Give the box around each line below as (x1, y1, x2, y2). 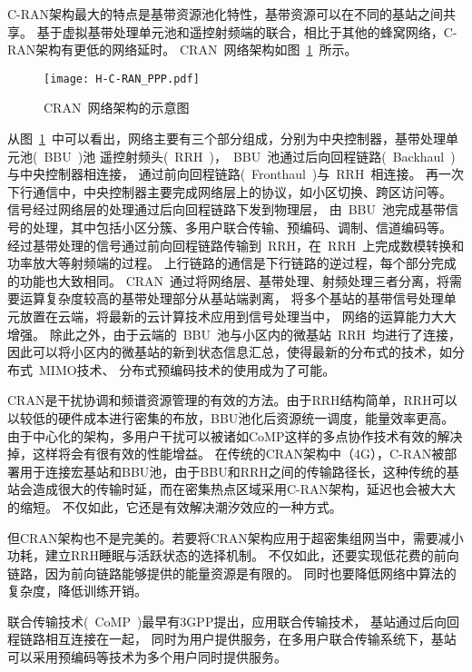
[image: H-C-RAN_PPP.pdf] (44, 72, 200, 85)
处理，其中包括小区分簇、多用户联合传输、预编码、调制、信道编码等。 (32, 218, 452, 236)
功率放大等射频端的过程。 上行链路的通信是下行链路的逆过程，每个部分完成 (7, 253, 457, 272)
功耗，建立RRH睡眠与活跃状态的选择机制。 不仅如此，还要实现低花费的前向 (7, 546, 459, 565)
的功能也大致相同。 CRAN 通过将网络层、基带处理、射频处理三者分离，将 (7, 271, 450, 290)
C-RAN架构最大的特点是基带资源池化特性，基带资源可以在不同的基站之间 (7, 5, 444, 23)
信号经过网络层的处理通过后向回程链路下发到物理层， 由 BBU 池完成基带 (7, 200, 446, 219)
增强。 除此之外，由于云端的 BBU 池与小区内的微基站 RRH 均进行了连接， (7, 324, 462, 343)
